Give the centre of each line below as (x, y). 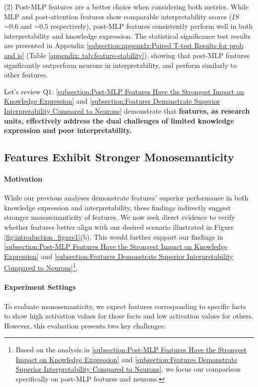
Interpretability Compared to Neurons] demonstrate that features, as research (127, 110)
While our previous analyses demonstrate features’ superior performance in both (126, 198)
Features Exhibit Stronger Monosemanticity (119, 157)
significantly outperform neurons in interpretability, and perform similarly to (121, 65)
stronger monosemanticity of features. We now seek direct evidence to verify (120, 217)
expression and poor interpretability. (68, 130)
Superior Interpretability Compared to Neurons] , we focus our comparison (128, 369)
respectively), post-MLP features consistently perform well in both (152, 26)
